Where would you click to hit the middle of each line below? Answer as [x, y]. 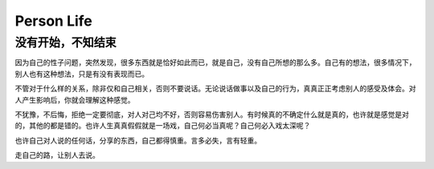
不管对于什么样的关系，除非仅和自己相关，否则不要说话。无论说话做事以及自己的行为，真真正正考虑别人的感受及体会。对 [215, 89]
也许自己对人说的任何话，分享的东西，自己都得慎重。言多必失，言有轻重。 [138, 140]
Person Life [53, 21]
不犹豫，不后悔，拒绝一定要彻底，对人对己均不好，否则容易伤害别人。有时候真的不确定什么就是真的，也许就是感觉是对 [212, 114]
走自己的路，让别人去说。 [57, 155]
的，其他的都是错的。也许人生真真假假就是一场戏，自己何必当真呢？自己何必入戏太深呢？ [163, 126]
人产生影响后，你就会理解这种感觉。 [75, 99]
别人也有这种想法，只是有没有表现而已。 [82, 74]
